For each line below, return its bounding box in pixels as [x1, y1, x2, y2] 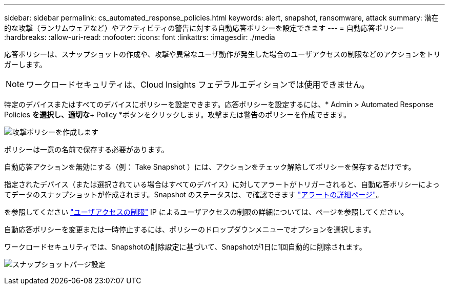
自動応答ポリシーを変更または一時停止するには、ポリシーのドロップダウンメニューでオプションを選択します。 [4, 225, 376, 234]
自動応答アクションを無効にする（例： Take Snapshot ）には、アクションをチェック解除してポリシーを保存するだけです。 [4, 162, 416, 171]
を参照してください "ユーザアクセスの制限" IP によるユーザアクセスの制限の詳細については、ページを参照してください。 [4, 208, 409, 216]
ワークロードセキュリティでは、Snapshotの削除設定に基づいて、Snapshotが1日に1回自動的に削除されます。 [4, 242, 366, 251]
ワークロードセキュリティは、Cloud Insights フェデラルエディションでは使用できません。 [26, 79, 370, 90]
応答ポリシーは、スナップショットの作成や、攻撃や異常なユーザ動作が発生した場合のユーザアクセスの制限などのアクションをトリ [4, 50, 441, 58]
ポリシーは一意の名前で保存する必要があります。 [4, 145, 169, 154]
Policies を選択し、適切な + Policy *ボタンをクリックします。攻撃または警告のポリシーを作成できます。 [4, 110, 351, 119]
